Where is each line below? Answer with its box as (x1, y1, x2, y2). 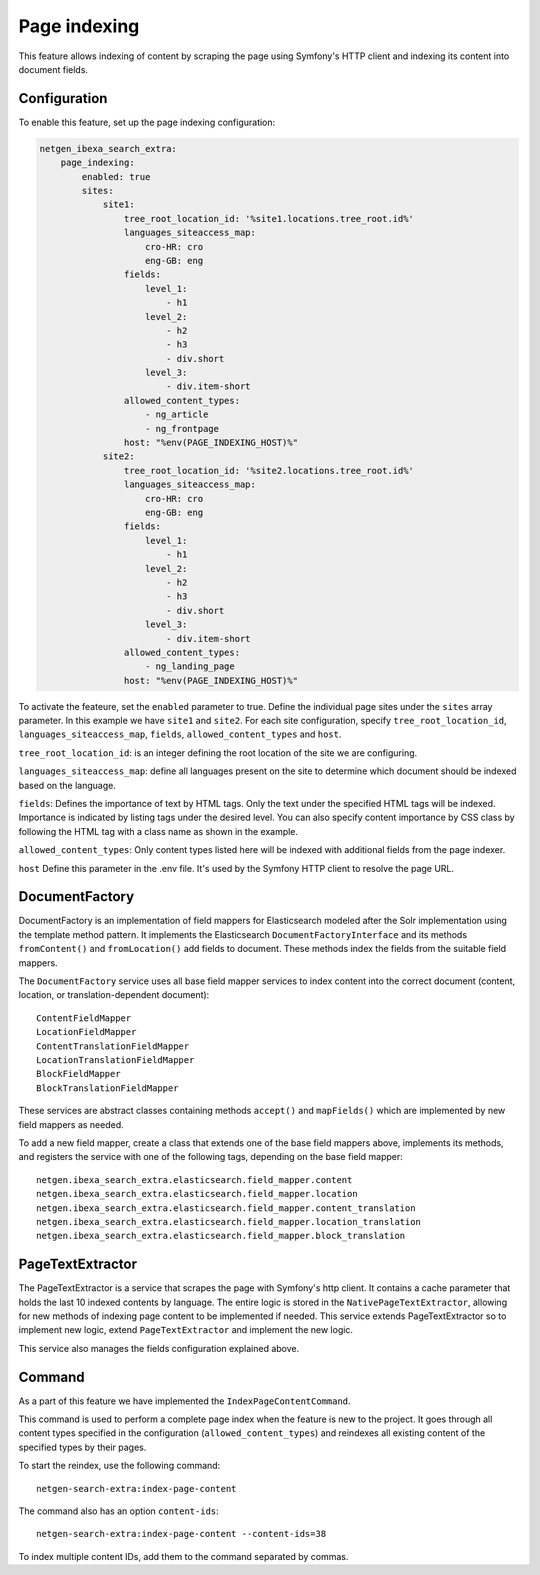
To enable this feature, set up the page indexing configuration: (18, 116, 276, 128)
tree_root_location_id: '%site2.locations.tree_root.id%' (123, 465, 415, 476)
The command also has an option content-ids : (18, 1505, 219, 1517)
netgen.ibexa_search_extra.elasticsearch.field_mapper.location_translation (36, 1216, 422, 1227)
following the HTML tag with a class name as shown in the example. (18, 825, 299, 837)
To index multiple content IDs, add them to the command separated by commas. (18, 1550, 349, 1562)
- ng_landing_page (145, 661, 235, 672)
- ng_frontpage (145, 423, 220, 434)
